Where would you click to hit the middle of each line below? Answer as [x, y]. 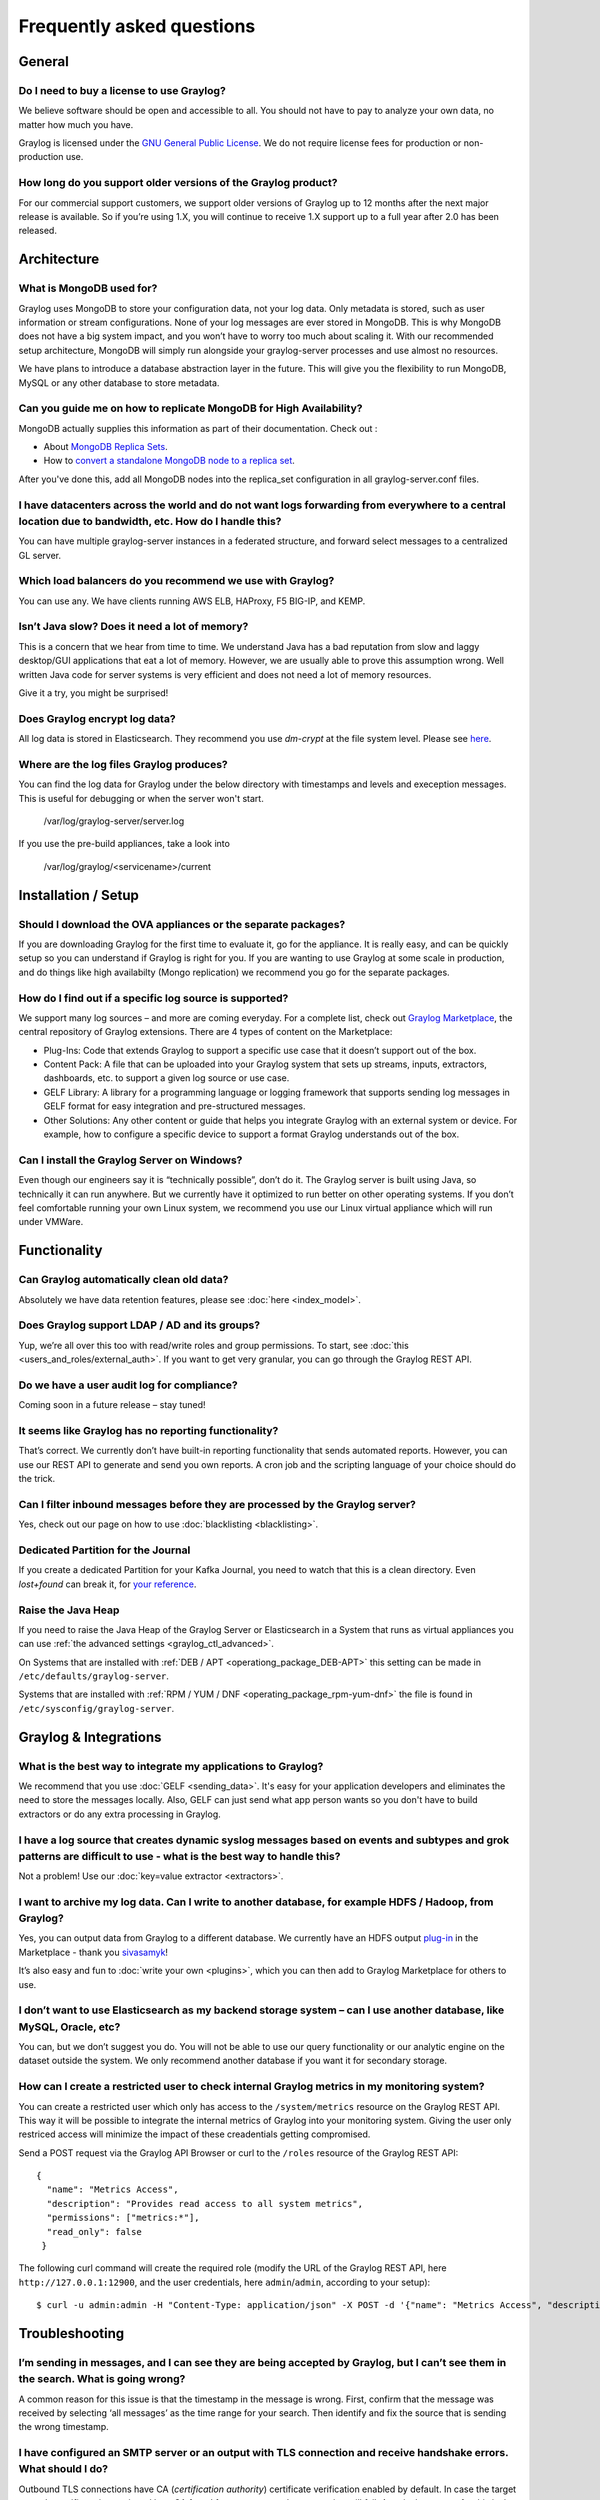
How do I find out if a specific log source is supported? [153, 998]
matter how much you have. [76, 124]
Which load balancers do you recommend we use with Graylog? [176, 581]
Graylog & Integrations [90, 1736]
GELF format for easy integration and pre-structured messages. [174, 1106]
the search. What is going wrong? [102, 2379]
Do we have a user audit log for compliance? [128, 1385]
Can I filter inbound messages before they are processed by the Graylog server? [217, 1504]
